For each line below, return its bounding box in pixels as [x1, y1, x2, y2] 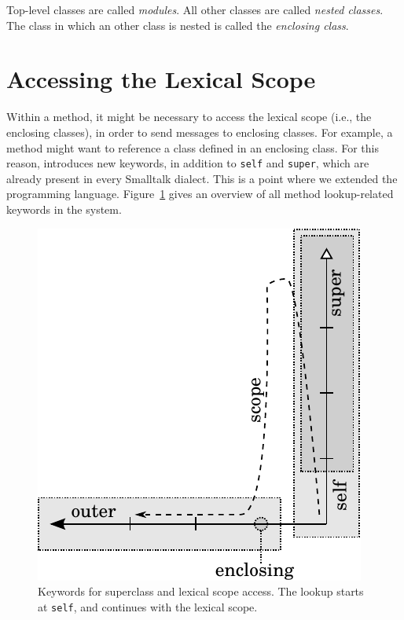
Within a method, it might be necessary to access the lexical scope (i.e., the [6, 108, 372, 125]
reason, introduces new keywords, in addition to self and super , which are [6, 155, 369, 171]
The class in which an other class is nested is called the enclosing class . [6, 17, 349, 33]
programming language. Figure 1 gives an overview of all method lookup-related [6, 185, 394, 202]
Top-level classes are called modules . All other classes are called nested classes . [6, 2, 384, 17]
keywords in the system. [6, 200, 122, 217]
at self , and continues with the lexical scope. [38, 598, 258, 614]
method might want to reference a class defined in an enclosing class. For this [6, 139, 380, 156]
